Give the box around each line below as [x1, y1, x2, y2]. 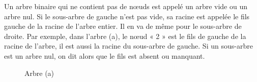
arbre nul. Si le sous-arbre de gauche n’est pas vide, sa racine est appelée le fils [4, 11, 250, 21]
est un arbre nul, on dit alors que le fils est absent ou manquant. [4, 50, 205, 61]
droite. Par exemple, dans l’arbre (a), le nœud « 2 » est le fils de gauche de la [4, 30, 246, 41]
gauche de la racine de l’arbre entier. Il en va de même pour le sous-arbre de [4, 21, 242, 31]
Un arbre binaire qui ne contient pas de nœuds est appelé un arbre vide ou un [4, 1, 248, 11]
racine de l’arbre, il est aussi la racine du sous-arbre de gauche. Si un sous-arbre [4, 40, 253, 51]
